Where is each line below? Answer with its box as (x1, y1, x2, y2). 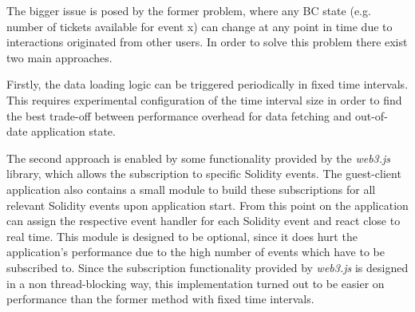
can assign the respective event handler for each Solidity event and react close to (6, 212, 401, 229)
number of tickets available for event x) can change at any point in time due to (6, 18, 393, 34)
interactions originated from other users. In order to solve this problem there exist (6, 34, 408, 50)
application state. (31, 123, 116, 140)
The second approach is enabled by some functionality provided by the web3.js (6, 149, 391, 166)
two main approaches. (6, 49, 113, 65)
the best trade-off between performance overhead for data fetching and (6, 107, 352, 124)
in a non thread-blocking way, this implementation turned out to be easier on (6, 274, 385, 291)
